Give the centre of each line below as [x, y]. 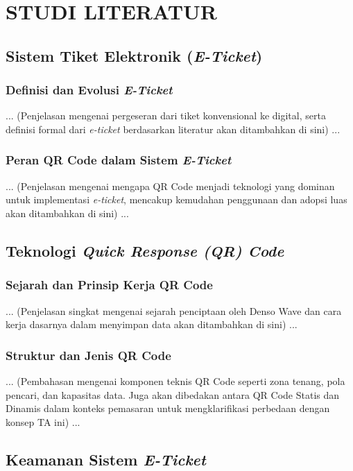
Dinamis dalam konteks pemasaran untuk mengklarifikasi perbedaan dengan [168, 408]
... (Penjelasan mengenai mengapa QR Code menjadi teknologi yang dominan [170, 186]
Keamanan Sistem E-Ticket [106, 459]
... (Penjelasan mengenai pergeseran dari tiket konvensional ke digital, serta [166, 115]
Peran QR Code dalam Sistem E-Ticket [119, 160]
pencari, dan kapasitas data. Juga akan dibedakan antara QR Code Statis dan [173, 394]
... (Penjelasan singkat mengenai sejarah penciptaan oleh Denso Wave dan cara [174, 310]
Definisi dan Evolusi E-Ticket [89, 90]
